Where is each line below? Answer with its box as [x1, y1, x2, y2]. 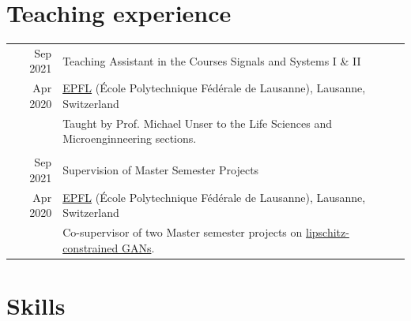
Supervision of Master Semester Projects [62, 162, 259, 178]
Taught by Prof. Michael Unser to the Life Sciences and [62, 114, 333, 131]
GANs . [121, 239, 155, 256]
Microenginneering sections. [62, 130, 197, 147]
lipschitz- [305, 224, 349, 241]
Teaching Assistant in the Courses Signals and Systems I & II [62, 52, 361, 69]
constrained [62, 239, 119, 256]
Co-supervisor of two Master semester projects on [62, 224, 303, 241]
